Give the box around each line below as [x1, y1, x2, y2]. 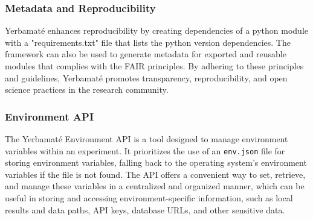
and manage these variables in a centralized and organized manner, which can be [5, 180, 305, 192]
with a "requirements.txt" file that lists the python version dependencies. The [5, 36, 291, 48]
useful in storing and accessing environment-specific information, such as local [5, 192, 293, 204]
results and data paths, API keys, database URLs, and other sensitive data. [5, 203, 285, 216]
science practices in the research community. [5, 83, 169, 96]
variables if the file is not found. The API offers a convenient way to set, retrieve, [5, 168, 306, 180]
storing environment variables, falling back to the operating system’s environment [5, 156, 307, 169]
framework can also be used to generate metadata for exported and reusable [5, 48, 286, 60]
